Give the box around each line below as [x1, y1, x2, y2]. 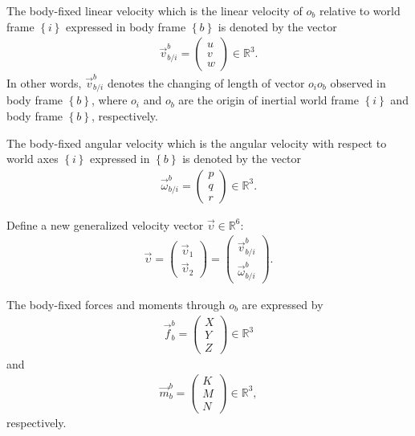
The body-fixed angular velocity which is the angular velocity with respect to [6, 134, 387, 151]
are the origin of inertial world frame [178, 92, 359, 108]
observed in [330, 74, 386, 91]
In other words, [6, 74, 82, 91]
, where [91, 92, 128, 108]
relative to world [319, 2, 401, 18]
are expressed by [242, 295, 323, 312]
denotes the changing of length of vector [107, 74, 305, 91]
